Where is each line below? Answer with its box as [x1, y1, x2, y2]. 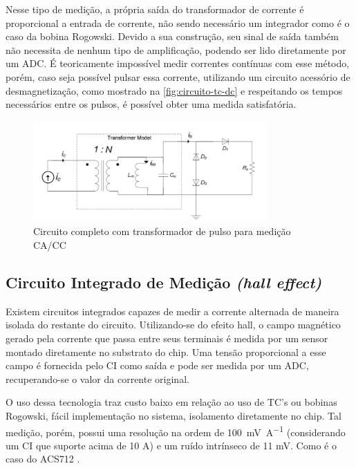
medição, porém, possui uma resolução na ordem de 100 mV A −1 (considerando [6, 422, 346, 439]
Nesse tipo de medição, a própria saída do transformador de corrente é [6, 2, 304, 16]
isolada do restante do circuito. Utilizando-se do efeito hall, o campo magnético [6, 317, 341, 332]
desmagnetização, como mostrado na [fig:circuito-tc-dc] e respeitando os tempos [6, 83, 343, 97]
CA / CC [33, 238, 66, 252]
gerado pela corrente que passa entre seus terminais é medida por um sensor [6, 330, 328, 345]
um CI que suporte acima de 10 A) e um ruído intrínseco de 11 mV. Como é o [6, 438, 337, 452]
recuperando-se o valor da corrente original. [6, 371, 189, 386]
